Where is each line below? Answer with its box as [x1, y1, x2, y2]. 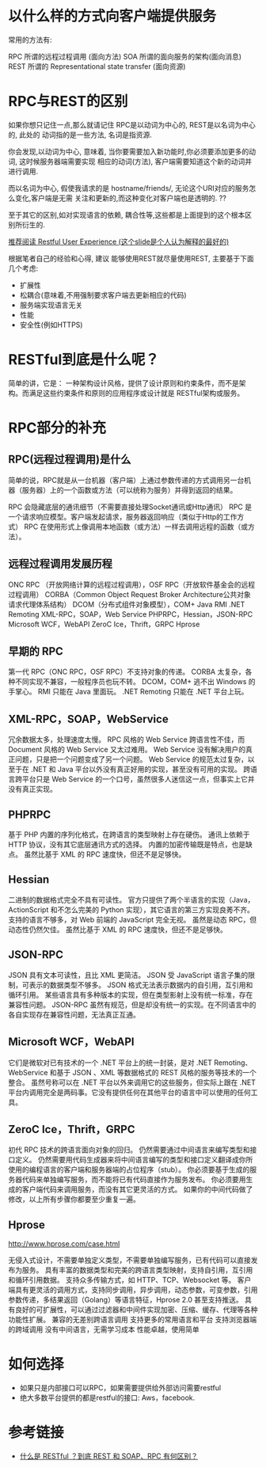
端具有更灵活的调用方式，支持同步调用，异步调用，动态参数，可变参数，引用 [8, 1285, 258, 1295]
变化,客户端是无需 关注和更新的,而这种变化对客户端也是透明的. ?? [14, 193, 227, 203]
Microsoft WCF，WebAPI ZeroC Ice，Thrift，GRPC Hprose [8, 619, 200, 629]
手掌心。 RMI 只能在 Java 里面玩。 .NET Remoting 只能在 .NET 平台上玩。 [8, 686, 249, 697]
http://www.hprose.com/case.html [8, 1239, 120, 1249]
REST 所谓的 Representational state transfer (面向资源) [8, 61, 186, 71]
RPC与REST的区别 [8, 93, 128, 111]
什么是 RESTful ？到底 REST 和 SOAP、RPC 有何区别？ [19, 1451, 199, 1461]
